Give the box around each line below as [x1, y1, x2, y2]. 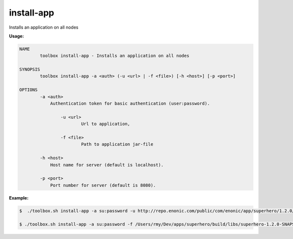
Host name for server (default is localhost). [50, 162, 164, 167]
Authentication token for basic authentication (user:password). [50, 101, 210, 107]
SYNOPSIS [19, 67, 41, 73]
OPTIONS [19, 87, 38, 92]
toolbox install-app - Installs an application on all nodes [40, 53, 189, 58]
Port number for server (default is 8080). [50, 183, 156, 188]
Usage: [9, 33, 24, 39]
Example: [9, 195, 29, 201]
